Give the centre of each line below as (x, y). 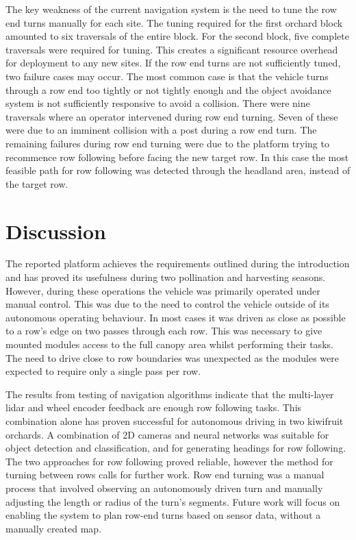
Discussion (56, 231)
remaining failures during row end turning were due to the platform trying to (167, 143)
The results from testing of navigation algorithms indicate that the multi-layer (170, 394)
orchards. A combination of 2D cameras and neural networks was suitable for (167, 434)
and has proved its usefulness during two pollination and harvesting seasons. (166, 277)
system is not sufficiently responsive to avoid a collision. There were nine (158, 103)
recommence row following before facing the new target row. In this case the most (177, 157)
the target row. (37, 183)
